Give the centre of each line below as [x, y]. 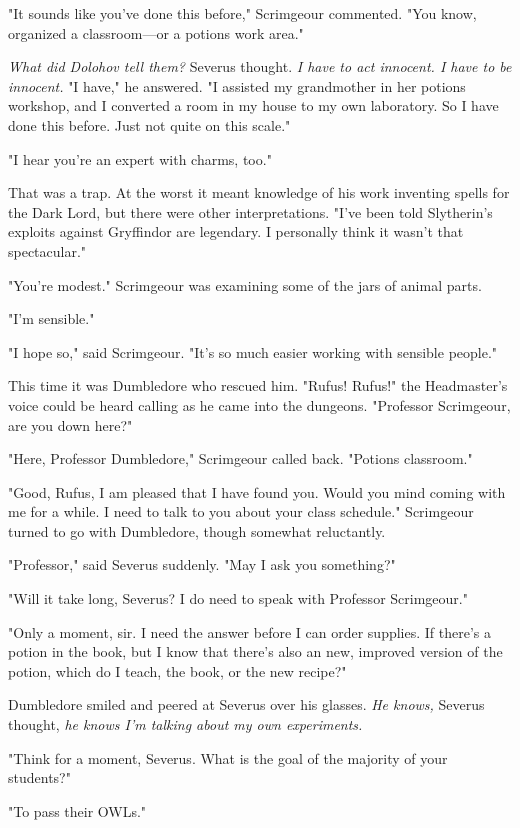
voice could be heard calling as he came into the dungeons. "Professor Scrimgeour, [259, 404]
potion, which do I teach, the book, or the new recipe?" [177, 670]
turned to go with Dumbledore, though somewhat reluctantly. [197, 530]
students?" [39, 777]
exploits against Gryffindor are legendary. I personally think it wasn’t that [236, 231]
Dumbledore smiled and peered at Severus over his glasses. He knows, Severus [246, 704]
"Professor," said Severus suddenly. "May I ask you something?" [202, 564]
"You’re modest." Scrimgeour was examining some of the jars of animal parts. [245, 284]
